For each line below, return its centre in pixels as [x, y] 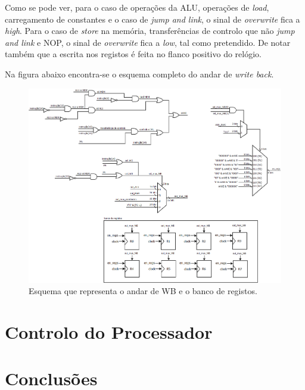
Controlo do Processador [109, 332]
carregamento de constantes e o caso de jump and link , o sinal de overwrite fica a [152, 19]
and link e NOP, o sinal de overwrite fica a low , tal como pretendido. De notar [148, 42]
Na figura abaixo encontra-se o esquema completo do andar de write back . [139, 74]
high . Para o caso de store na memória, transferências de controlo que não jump [150, 31]
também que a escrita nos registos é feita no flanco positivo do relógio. [133, 54]
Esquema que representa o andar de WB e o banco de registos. [143, 291]
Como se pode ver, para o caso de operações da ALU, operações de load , [137, 7]
